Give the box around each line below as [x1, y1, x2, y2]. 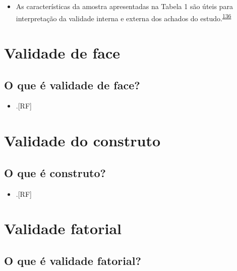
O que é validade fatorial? [4, 252, 141, 268]
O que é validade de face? [4, 77, 140, 92]
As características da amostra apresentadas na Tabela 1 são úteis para [16, 1, 233, 11]
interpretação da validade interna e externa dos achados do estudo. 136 [16, 11, 231, 23]
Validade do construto [4, 130, 161, 151]
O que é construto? [4, 165, 106, 180]
